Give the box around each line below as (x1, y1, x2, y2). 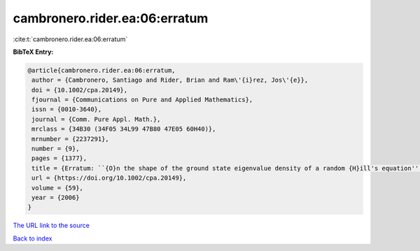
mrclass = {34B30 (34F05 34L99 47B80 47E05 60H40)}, (31, 125, 216, 133)
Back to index (13, 234, 52, 243)
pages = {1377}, (31, 155, 87, 162)
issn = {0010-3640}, (31, 106, 102, 113)
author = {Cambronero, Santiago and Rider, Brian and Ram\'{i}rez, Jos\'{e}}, (31, 76, 309, 84)
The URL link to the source (13, 221, 90, 230)
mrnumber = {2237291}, (31, 135, 110, 143)
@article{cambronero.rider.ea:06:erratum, (27, 66, 176, 74)
